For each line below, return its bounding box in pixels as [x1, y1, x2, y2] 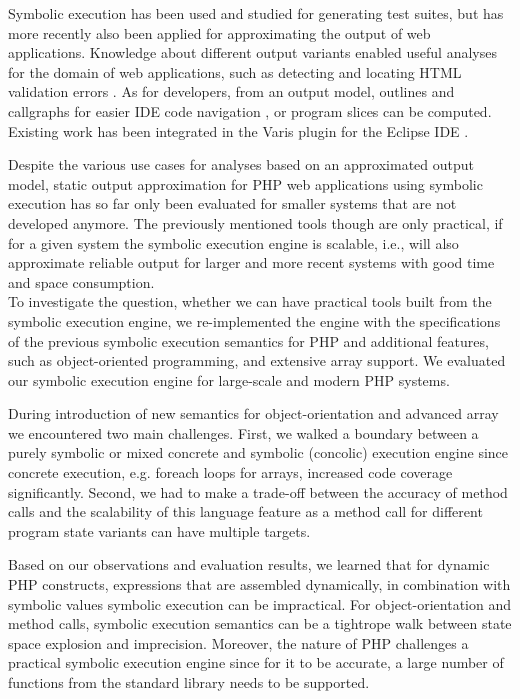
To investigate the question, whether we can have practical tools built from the [8, 291, 492, 312]
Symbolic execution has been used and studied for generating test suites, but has [8, 3, 504, 23]
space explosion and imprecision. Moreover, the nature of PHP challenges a [8, 632, 469, 653]
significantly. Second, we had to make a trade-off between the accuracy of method [8, 481, 508, 502]
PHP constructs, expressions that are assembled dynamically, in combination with [8, 574, 511, 595]
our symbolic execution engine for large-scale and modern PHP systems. [8, 369, 450, 390]
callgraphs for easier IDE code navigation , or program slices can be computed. [8, 100, 492, 121]
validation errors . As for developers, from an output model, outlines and [8, 81, 455, 102]
